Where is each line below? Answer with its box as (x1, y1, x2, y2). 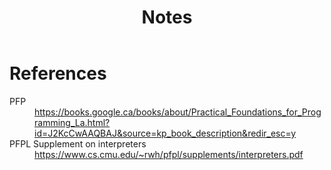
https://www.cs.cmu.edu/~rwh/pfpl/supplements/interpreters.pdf (34, 148, 304, 160)
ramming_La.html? (34, 116, 111, 128)
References (9, 62, 107, 85)
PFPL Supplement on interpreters (9, 137, 147, 150)
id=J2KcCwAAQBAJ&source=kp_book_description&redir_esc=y (34, 127, 297, 139)
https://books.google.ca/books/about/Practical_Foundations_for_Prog (34, 106, 322, 118)
